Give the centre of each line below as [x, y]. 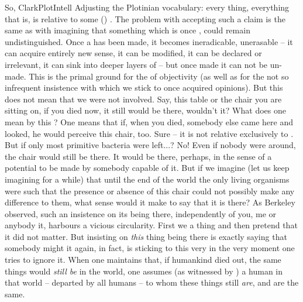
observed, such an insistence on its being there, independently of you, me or [141, 213]
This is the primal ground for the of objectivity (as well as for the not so [159, 76]
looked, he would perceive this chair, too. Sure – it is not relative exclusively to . [149, 133]
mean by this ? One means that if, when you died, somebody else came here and [149, 121]
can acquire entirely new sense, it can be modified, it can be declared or [133, 53]
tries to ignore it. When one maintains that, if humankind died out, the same [143, 260]
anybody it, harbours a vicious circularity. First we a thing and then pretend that [151, 225]
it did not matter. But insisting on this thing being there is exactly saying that [146, 236]
